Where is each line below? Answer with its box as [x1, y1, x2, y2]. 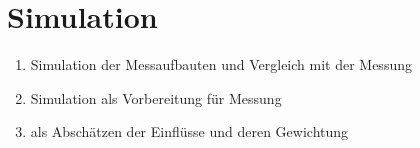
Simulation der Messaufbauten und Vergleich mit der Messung [30, 54, 412, 75]
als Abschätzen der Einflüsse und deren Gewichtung [30, 121, 349, 142]
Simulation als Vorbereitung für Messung [30, 87, 282, 108]
